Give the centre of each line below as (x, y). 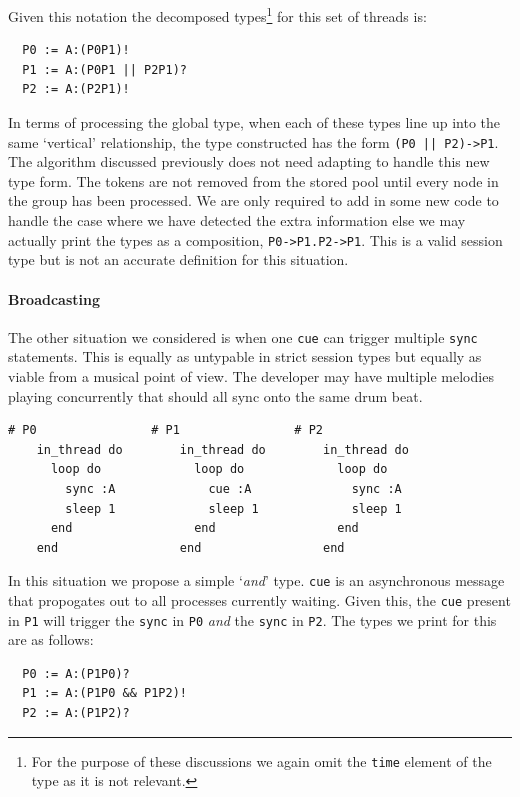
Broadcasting (54, 298)
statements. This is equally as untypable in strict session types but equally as (245, 356)
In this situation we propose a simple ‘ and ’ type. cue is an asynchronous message (256, 580)
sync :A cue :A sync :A (233, 488)
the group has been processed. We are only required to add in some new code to (253, 200)
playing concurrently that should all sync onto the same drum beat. (215, 395)
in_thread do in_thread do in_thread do (222, 449)
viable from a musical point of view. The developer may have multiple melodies (251, 375)
